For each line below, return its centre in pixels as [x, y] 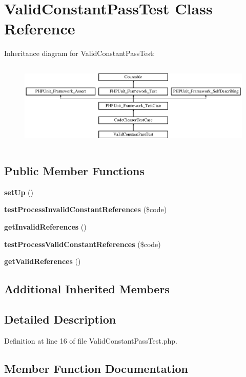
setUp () [19, 192]
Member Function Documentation [96, 368]
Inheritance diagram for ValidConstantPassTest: [80, 53]
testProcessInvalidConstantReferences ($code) [86, 209]
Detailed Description [60, 319]
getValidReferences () [43, 261]
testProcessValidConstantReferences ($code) [83, 244]
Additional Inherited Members [87, 289]
